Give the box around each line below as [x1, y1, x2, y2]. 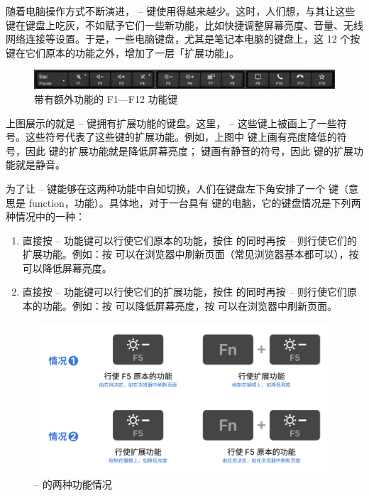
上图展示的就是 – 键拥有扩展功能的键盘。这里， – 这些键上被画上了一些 [6, 115, 337, 130]
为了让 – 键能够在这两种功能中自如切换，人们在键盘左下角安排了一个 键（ [6, 180, 348, 195]
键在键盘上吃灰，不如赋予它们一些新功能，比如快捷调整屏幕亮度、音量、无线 [6, 17, 363, 32]
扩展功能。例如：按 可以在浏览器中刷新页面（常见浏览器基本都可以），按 [22, 247, 359, 262]
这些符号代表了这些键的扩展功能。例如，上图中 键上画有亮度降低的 [25, 129, 337, 144]
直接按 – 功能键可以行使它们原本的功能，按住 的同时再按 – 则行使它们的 [22, 232, 358, 247]
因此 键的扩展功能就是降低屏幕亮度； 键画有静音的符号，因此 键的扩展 [25, 143, 353, 158]
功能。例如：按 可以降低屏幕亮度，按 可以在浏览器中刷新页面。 [42, 298, 338, 313]
